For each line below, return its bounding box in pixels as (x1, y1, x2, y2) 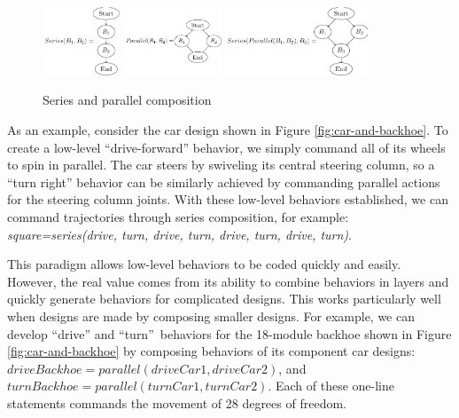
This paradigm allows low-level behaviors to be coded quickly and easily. (7, 255, 401, 273)
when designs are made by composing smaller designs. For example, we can (7, 306, 415, 325)
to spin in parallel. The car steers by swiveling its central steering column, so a (7, 155, 435, 174)
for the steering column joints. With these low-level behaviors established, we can (7, 190, 448, 209)
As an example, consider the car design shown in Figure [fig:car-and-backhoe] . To (7, 120, 448, 138)
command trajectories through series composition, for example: (7, 207, 349, 225)
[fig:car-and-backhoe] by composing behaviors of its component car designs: (7, 342, 416, 360)
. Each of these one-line (268, 376, 394, 395)
